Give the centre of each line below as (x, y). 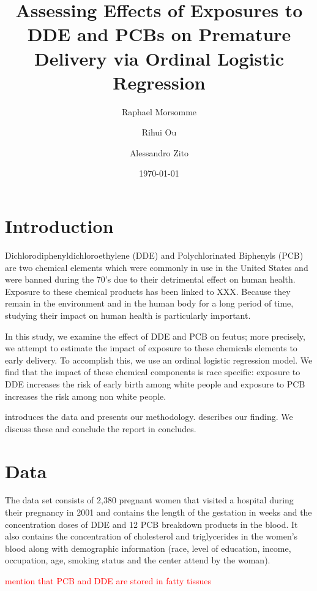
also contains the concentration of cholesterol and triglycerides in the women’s (151, 536)
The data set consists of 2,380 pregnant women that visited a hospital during (149, 500)
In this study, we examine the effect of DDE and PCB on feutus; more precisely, (155, 336)
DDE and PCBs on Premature (159, 34)
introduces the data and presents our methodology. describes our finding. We (149, 417)
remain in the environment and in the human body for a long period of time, (149, 303)
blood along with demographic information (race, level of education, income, (148, 548)
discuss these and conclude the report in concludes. (101, 428)
